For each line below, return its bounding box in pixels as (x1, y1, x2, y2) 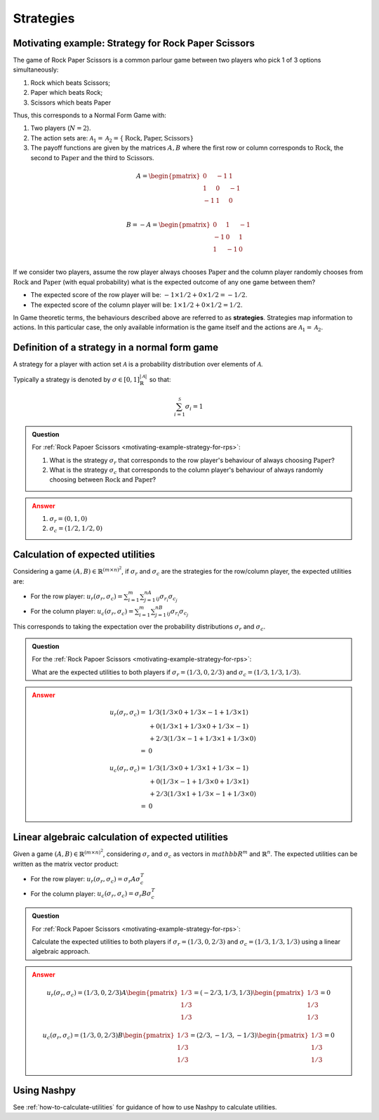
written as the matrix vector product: (13, 859, 119, 868)
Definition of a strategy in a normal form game (13, 341, 219, 354)
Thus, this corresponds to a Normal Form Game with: (13, 111, 166, 119)
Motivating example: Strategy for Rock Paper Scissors (13, 37, 255, 49)
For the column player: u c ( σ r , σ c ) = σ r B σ (30, 889, 152, 900)
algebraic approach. (32, 947, 91, 956)
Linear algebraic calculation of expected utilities (13, 831, 228, 843)
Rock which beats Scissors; (30, 78, 111, 87)
